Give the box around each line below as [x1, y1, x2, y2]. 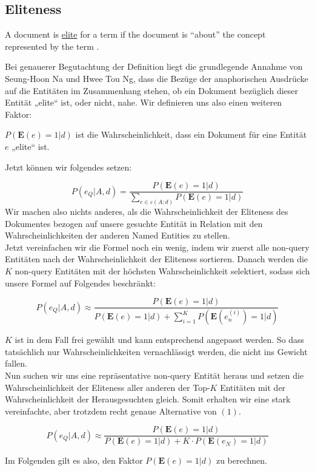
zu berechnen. [216, 454, 267, 467]
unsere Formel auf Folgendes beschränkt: [5, 276, 156, 289]
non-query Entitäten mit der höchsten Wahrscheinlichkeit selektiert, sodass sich [15, 265, 310, 277]
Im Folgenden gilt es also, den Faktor [5, 454, 143, 467]
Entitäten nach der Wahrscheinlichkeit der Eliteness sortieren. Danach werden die [5, 252, 308, 265]
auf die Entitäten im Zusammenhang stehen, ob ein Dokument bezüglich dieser [5, 84, 299, 97]
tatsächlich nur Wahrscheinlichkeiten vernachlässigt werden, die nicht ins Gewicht [5, 345, 308, 357]
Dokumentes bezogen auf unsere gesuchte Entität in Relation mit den [5, 217, 263, 229]
